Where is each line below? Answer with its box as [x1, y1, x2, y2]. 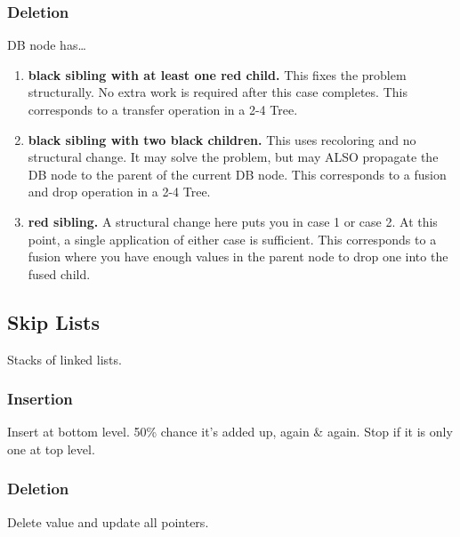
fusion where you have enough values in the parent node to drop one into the [28, 247, 448, 266]
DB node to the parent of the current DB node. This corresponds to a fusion [28, 164, 447, 183]
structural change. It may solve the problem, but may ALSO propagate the [28, 148, 439, 166]
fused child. [28, 264, 91, 283]
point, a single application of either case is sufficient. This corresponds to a [28, 229, 437, 248]
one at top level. [7, 439, 95, 458]
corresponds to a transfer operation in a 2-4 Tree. [28, 100, 298, 118]
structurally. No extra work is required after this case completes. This [28, 83, 408, 101]
